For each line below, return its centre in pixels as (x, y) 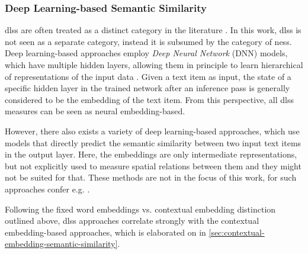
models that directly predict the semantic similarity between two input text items (153, 142)
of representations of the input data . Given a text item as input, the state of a (148, 76)
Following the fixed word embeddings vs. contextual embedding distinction (140, 209)
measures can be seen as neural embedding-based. (95, 111)
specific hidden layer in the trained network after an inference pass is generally (147, 88)
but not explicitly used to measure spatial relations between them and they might (153, 165)
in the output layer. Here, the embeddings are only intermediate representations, (151, 154)
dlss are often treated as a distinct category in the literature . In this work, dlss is (153, 30)
